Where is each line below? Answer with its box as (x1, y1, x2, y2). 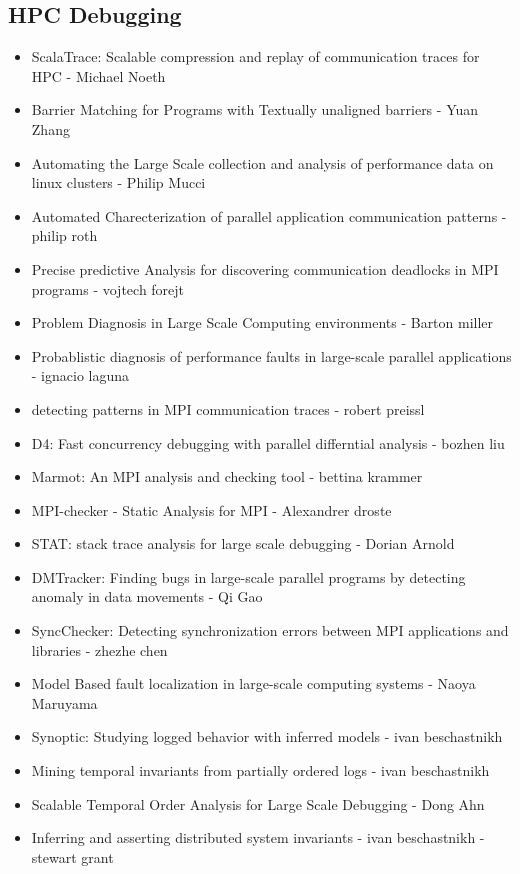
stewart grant (31, 846, 114, 867)
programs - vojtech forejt (31, 278, 185, 299)
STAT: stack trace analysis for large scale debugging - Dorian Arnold (31, 533, 455, 554)
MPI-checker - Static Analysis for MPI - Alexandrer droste (31, 499, 392, 520)
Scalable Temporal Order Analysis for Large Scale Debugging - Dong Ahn (31, 793, 485, 814)
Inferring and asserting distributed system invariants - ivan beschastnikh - (31, 827, 485, 848)
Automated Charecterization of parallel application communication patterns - (31, 205, 507, 226)
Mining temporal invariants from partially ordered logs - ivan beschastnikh (31, 760, 490, 781)
